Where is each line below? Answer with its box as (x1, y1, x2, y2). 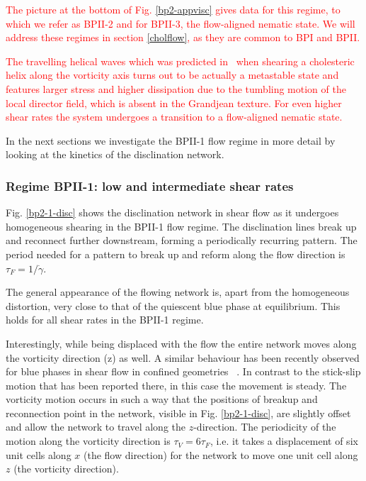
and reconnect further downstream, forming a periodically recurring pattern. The (6, 233, 358, 248)
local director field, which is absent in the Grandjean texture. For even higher (6, 95, 342, 110)
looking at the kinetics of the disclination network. (6, 147, 224, 162)
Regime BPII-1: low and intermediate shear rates (6, 177, 294, 194)
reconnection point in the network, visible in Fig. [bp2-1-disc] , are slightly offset (6, 405, 351, 420)
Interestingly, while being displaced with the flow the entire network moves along (6, 336, 357, 350)
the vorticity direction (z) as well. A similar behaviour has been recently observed (6, 350, 360, 365)
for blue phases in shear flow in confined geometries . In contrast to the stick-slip (6, 364, 361, 379)
